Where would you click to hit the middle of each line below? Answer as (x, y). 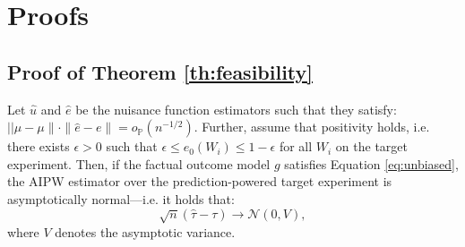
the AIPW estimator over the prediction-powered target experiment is (200, 181)
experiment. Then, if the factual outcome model (139, 163)
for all (296, 146)
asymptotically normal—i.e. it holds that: (121, 198)
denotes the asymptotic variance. (145, 231)
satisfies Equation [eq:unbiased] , (371, 163)
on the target (372, 146)
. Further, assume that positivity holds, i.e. (312, 127)
